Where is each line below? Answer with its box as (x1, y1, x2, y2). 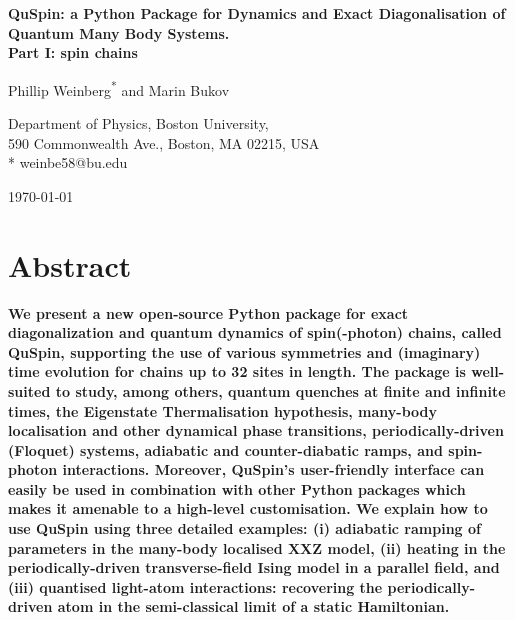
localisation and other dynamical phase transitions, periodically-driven (8, 420, 504, 441)
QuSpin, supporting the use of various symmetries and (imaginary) (8, 341, 481, 362)
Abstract (8, 244, 132, 285)
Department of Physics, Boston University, (8, 113, 269, 134)
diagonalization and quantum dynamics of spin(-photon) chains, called (8, 322, 502, 343)
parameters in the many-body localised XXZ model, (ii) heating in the (8, 537, 506, 558)
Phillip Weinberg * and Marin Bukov (8, 76, 230, 100)
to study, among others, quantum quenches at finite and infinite (55, 380, 506, 401)
